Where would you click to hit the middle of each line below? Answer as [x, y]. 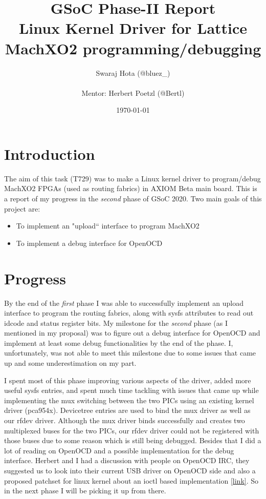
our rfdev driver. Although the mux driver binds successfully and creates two [125, 420]
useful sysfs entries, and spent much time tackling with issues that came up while [131, 390]
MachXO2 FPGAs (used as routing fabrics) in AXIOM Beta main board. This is [131, 188]
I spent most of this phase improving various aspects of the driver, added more [128, 380]
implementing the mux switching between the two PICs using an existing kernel [129, 400]
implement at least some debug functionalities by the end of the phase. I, [119, 342]
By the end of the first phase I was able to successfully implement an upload [124, 303]
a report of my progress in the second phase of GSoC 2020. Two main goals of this [133, 198]
